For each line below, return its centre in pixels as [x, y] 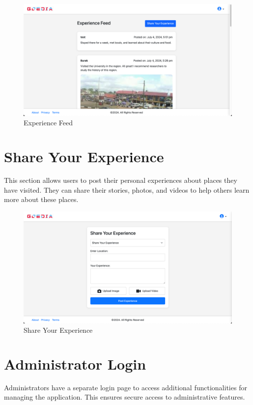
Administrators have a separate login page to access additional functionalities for [126, 387]
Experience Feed [48, 123]
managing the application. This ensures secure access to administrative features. [125, 397]
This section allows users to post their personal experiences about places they [121, 180]
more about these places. [41, 199]
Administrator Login [75, 363]
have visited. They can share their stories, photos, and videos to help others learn [127, 189]
